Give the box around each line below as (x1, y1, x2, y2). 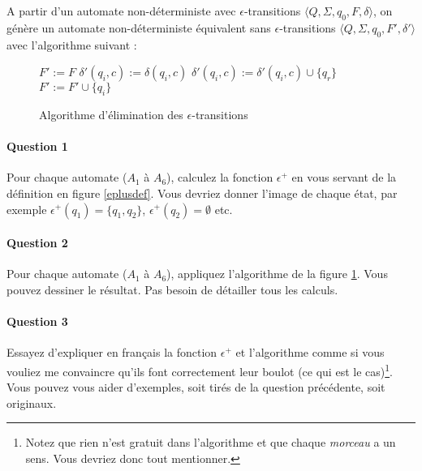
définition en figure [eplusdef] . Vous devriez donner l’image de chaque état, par (6, 184, 398, 201)
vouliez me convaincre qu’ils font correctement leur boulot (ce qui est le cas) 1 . (6, 360, 393, 379)
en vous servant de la (291, 169, 397, 186)
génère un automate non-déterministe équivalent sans (6, 19, 271, 36)
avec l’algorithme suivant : (6, 36, 137, 53)
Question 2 (6, 234, 68, 251)
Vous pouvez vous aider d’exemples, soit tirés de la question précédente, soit (6, 379, 385, 396)
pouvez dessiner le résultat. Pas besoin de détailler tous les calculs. (6, 280, 338, 298)
